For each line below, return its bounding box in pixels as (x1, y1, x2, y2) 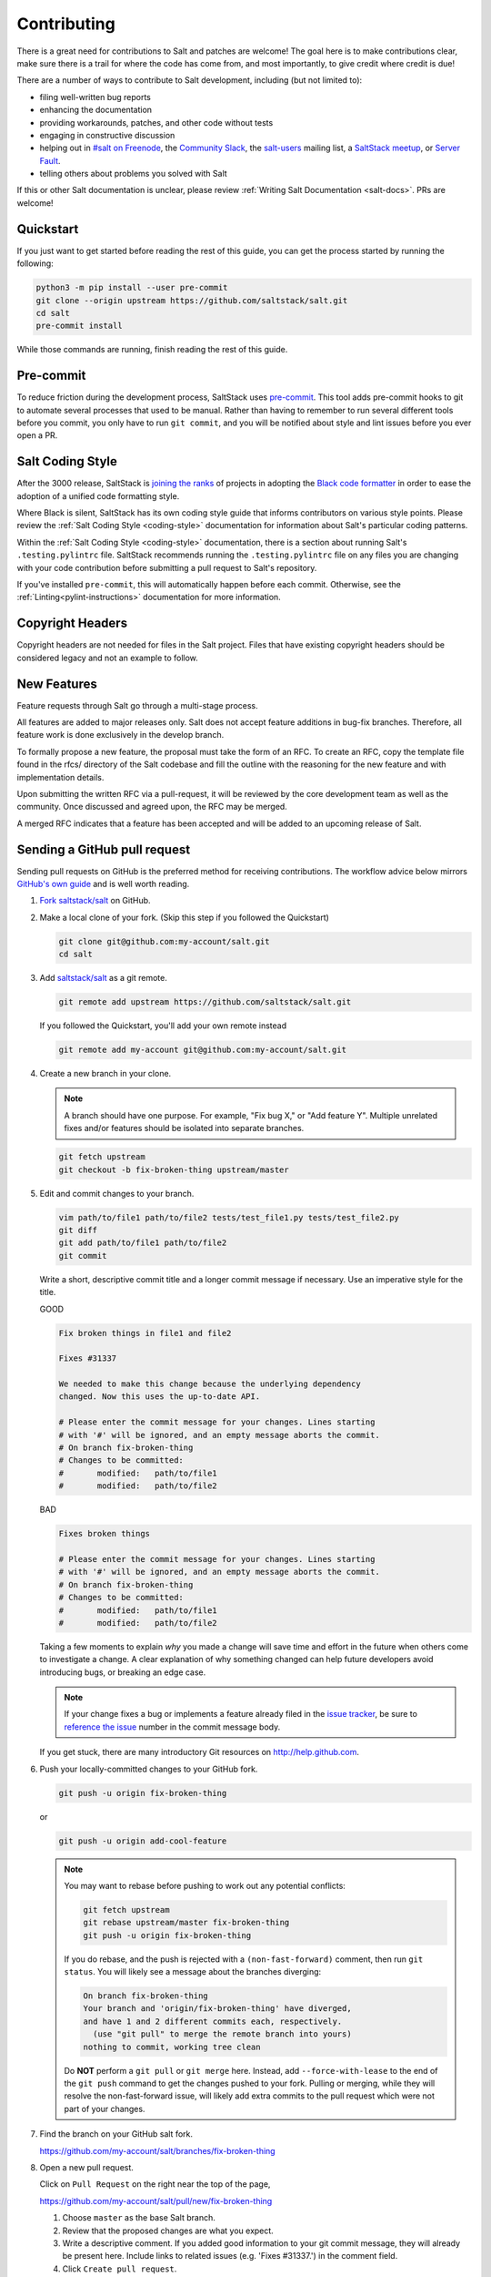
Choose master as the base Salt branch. (62, 2212, 215, 2223)
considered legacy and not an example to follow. (16, 652, 199, 663)
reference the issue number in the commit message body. (64, 1721, 281, 1732)
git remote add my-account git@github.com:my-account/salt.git (58, 1045, 347, 1056)
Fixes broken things (58, 1528, 150, 1539)
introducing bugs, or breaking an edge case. (39, 1667, 206, 1678)
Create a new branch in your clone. (39, 1068, 172, 1079)
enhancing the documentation (39, 105, 153, 116)
